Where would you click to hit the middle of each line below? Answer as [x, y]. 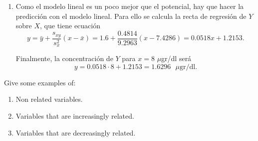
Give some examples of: [40, 82]
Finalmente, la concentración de [64, 58]
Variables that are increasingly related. [75, 116]
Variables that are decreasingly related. [76, 132]
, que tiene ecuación [70, 26]
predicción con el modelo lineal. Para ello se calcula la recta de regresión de [131, 16]
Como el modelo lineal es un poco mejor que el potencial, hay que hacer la [130, 6]
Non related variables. [49, 99]
